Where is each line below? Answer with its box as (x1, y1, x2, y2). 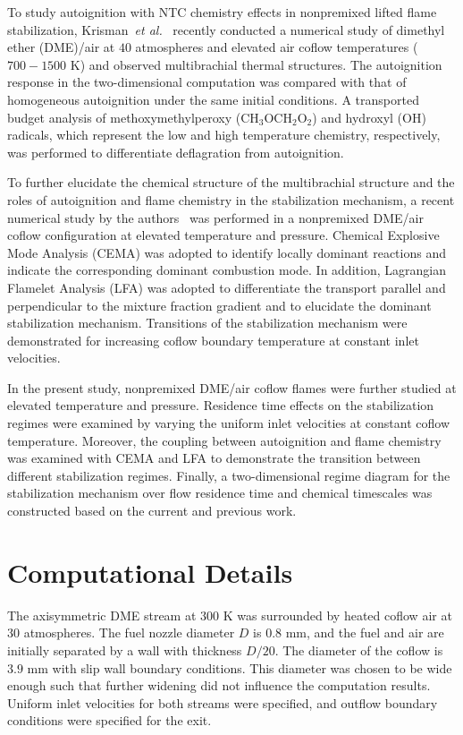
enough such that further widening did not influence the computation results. (7, 676, 431, 695)
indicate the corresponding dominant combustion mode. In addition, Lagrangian (7, 261, 446, 279)
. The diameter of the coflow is (274, 640, 443, 659)
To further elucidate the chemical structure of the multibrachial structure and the (7, 173, 455, 192)
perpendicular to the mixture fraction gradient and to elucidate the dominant (7, 295, 432, 314)
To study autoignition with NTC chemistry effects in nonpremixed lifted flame (7, 3, 437, 21)
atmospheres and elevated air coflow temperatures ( (135, 38, 418, 56)
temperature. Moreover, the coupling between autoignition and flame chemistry (7, 431, 442, 449)
